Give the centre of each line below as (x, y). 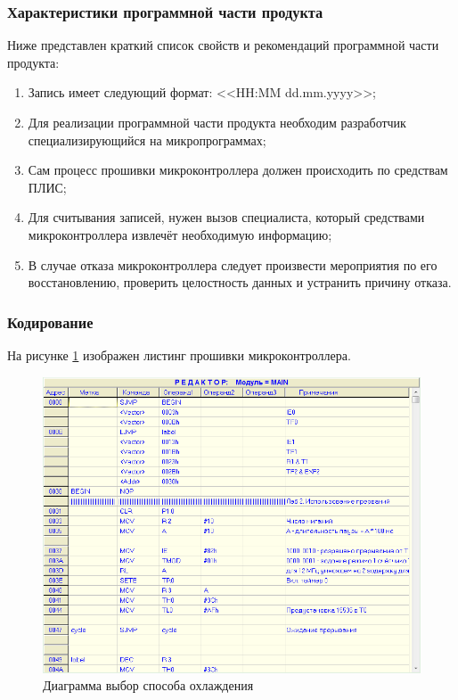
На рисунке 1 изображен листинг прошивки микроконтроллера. (179, 354)
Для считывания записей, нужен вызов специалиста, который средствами (226, 217)
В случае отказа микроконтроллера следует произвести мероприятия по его (233, 264)
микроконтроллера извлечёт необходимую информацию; (180, 234)
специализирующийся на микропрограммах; (147, 140)
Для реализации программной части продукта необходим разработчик (217, 122)
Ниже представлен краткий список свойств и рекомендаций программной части (223, 45)
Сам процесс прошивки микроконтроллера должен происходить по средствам (238, 170)
